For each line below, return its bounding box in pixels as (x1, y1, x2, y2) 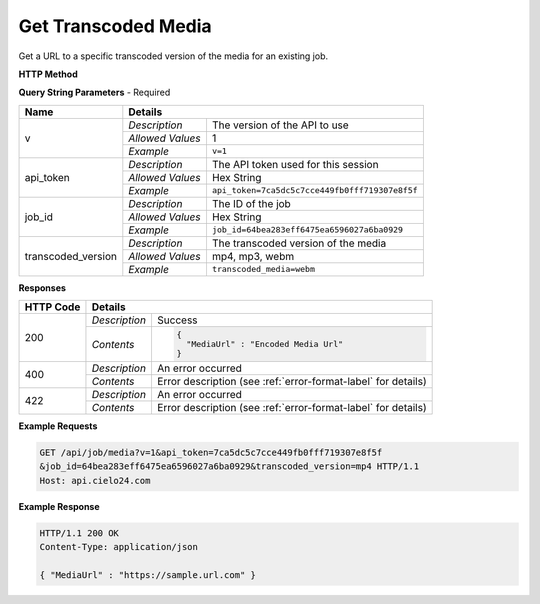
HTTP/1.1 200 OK (39, 527, 120, 539)
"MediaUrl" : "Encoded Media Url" (186, 339, 344, 349)
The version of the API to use (211, 118, 349, 132)
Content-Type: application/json (39, 541, 199, 553)
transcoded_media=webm (211, 264, 315, 275)
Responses (18, 281, 67, 294)
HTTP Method (18, 68, 79, 80)
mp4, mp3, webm (211, 249, 295, 263)
